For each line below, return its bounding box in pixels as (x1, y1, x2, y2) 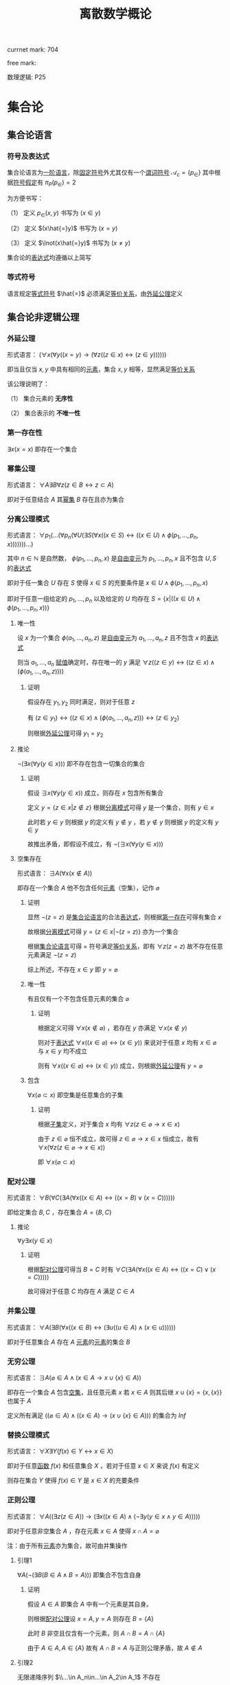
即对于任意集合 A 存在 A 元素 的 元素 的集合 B (7, 1338, 130, 1346)
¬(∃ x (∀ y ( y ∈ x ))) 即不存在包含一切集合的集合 (16, 760, 146, 768)
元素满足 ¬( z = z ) (27, 951, 77, 959)
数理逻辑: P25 (7, 73, 46, 81)
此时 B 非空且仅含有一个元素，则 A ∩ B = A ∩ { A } (27, 1629, 165, 1637)
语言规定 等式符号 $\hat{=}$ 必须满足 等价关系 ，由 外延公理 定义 (7, 289, 183, 298)
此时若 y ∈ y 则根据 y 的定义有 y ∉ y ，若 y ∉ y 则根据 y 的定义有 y (27, 818, 219, 826)
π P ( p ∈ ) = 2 (44, 178, 76, 188)
